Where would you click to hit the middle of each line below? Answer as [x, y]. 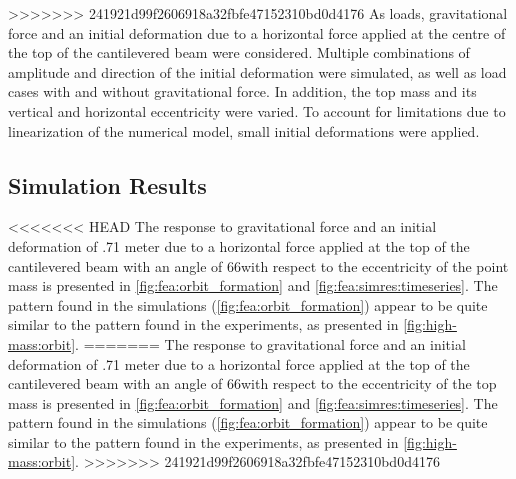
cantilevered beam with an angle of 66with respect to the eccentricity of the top [252, 383]
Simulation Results [107, 184]
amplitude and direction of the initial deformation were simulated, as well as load [257, 71]
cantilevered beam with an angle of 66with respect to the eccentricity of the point [258, 265]
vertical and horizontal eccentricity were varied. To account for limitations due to [257, 110]
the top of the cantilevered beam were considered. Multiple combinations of [239, 52]
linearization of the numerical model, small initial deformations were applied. [244, 130]
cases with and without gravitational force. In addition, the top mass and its [242, 91]
